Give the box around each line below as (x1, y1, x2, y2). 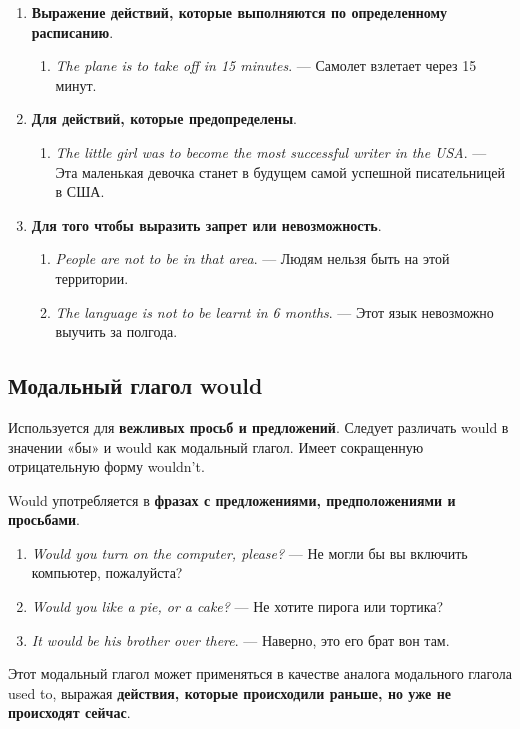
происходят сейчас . (8, 702, 131, 723)
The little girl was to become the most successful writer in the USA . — (55, 141, 487, 162)
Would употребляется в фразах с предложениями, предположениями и (8, 489, 456, 510)
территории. (55, 267, 129, 288)
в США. (55, 181, 105, 202)
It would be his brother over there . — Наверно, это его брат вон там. (31, 629, 450, 650)
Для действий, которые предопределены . (31, 108, 297, 129)
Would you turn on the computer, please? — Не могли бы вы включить (31, 542, 468, 563)
